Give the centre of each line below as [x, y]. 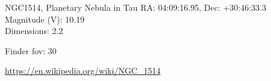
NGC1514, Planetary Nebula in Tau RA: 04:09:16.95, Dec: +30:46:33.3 [135, 7]
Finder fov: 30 [31, 50]
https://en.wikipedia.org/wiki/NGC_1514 [83, 71]
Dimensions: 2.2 [34, 31]
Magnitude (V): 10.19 [45, 19]
